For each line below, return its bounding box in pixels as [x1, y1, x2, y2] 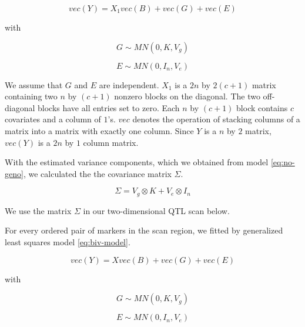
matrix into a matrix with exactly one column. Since [5, 124, 194, 136]
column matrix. [83, 136, 139, 148]
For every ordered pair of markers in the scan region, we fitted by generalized [5, 224, 283, 236]
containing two [5, 90, 58, 102]
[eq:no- [270, 156, 295, 168]
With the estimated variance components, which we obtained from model [5, 156, 269, 168]
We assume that [5, 78, 63, 91]
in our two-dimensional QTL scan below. [83, 204, 230, 216]
